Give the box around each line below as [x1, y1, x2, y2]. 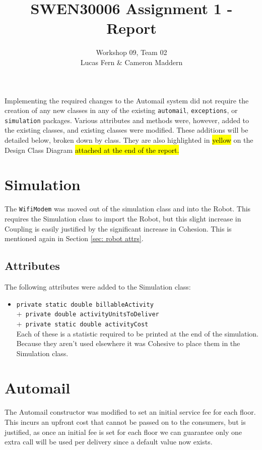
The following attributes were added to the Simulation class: [5, 281, 191, 292]
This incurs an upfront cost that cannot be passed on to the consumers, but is [5, 417, 246, 427]
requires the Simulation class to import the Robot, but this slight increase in [5, 213, 241, 223]
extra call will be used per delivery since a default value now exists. [5, 436, 213, 447]
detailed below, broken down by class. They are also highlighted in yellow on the [5, 135, 253, 145]
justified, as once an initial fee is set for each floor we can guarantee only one [5, 426, 242, 437]
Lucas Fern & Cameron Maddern [80, 57, 183, 67]
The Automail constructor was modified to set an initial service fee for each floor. [5, 407, 256, 417]
